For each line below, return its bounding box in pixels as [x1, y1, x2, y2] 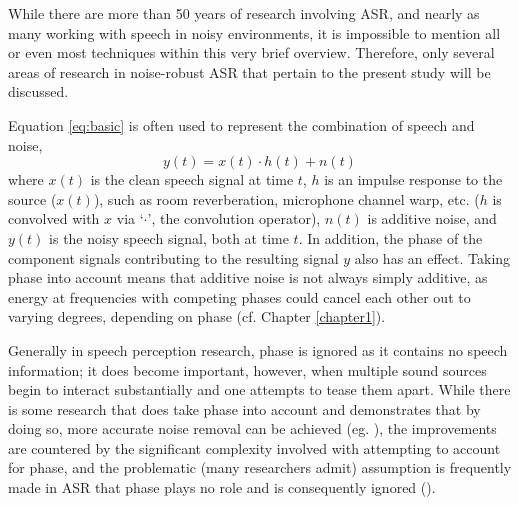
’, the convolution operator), [147, 208, 321, 229]
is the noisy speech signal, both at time [49, 227, 289, 248]
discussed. [8, 81, 69, 102]
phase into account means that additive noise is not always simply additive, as [8, 267, 488, 288]
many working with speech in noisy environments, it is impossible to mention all [8, 22, 501, 43]
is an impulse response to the [324, 169, 503, 190]
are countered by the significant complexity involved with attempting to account [8, 437, 501, 458]
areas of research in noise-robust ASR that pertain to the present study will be [8, 61, 491, 82]
